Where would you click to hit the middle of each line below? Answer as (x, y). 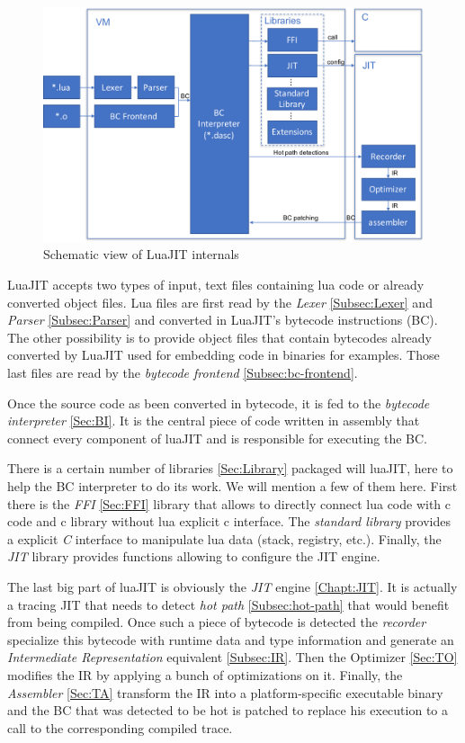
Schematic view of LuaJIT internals (141, 254)
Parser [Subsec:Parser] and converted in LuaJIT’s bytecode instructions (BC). (223, 320)
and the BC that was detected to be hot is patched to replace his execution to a (228, 710)
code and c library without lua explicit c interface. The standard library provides (229, 521)
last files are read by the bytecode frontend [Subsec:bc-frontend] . (183, 373)
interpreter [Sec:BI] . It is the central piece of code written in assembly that (214, 421)
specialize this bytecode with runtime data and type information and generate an (231, 639)
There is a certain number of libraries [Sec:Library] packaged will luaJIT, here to (230, 468)
